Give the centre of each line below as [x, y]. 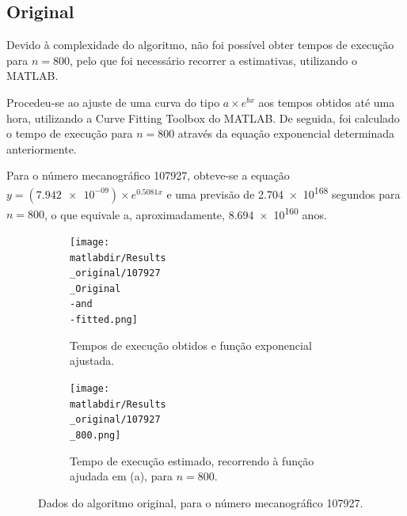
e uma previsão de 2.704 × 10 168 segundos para [283, 192]
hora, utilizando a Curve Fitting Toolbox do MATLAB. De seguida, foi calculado [203, 118]
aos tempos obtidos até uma [327, 102]
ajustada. [92, 360]
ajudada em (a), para [121, 476]
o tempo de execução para [70, 133]
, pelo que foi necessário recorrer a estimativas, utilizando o [213, 60]
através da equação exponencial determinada [286, 133]
